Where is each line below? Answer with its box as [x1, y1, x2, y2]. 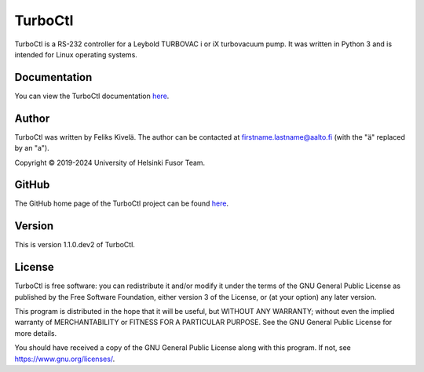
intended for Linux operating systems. [14, 49, 137, 59]
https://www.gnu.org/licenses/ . [14, 354, 115, 363]
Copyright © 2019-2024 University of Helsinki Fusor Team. [14, 158, 206, 167]
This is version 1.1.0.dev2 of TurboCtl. [14, 240, 135, 250]
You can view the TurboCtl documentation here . [14, 91, 170, 100]
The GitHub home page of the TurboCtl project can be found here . [14, 199, 229, 208]
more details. [14, 328, 57, 337]
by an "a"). [14, 144, 50, 153]
